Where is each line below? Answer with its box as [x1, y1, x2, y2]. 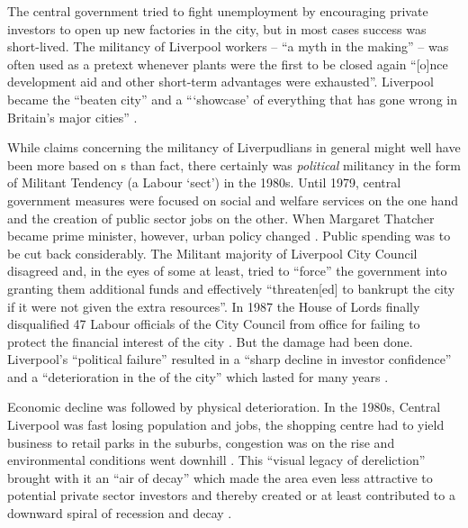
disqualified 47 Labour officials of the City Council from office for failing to [7, 314, 420, 333]
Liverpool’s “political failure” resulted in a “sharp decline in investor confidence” [7, 350, 452, 369]
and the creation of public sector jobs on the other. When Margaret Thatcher [7, 208, 435, 227]
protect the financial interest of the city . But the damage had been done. [7, 332, 413, 350]
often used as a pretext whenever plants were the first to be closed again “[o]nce [7, 54, 448, 73]
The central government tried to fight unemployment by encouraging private [7, 2, 428, 20]
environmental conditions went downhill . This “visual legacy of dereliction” [7, 451, 426, 469]
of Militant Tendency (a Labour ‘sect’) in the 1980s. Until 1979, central [7, 173, 401, 192]
